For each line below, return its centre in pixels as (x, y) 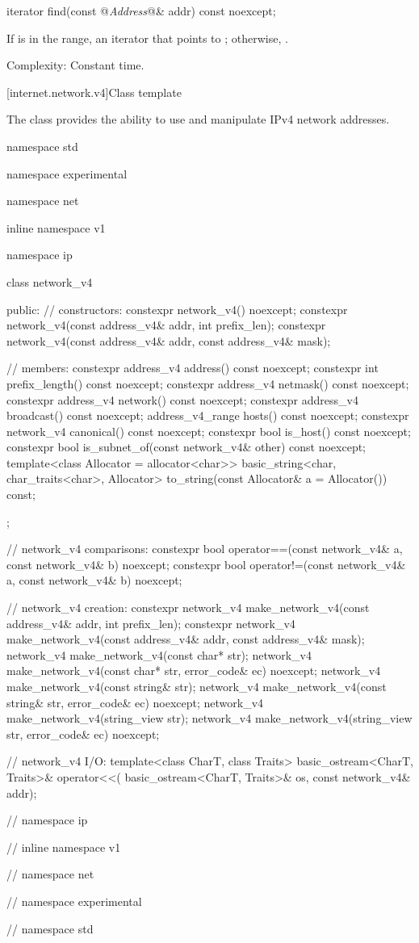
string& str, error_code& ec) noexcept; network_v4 (135, 702)
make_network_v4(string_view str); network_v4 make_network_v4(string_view (209, 718)
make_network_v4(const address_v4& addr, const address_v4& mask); (186, 639)
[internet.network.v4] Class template (94, 92)
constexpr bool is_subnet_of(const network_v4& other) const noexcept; (186, 447)
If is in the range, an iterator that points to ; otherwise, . (147, 38)
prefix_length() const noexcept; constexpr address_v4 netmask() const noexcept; (208, 383)
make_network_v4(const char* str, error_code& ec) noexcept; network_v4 (194, 671)
